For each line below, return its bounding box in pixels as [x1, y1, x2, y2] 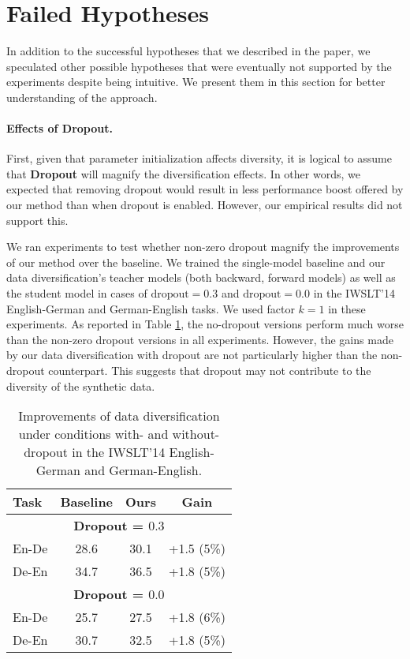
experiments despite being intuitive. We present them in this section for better [6, 73, 386, 90]
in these [328, 300, 366, 316]
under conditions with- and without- [18, 425, 220, 444]
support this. [6, 212, 69, 228]
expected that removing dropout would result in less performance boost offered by [6, 181, 404, 197]
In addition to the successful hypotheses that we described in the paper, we [6, 43, 371, 59]
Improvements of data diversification [18, 406, 220, 425]
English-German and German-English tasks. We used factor [6, 300, 295, 316]
